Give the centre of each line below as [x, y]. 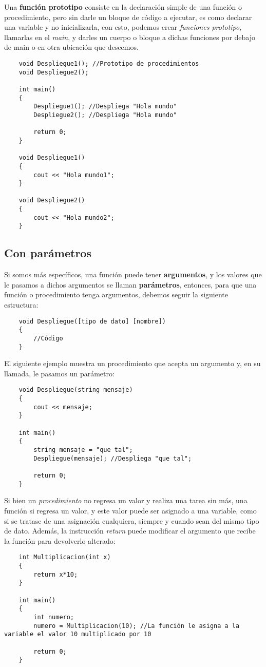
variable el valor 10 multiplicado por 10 [78, 634]
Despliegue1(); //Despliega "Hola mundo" [105, 107]
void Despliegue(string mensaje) [76, 390]
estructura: [21, 305]
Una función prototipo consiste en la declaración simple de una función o [123, 7]
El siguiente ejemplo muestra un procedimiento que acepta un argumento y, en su [132, 363]
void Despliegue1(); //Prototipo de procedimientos [109, 63]
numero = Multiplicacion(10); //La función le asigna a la [137, 626]
